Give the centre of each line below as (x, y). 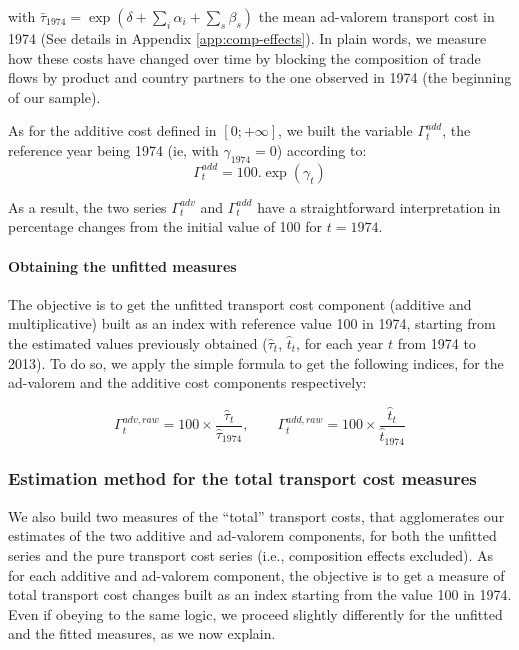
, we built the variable (345, 130)
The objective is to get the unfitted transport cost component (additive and (240, 303)
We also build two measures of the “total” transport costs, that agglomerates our (256, 515)
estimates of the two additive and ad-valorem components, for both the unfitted (252, 535)
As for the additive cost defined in (112, 130)
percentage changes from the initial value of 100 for (165, 226)
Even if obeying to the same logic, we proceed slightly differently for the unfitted (255, 613)
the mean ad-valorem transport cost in (376, 16)
